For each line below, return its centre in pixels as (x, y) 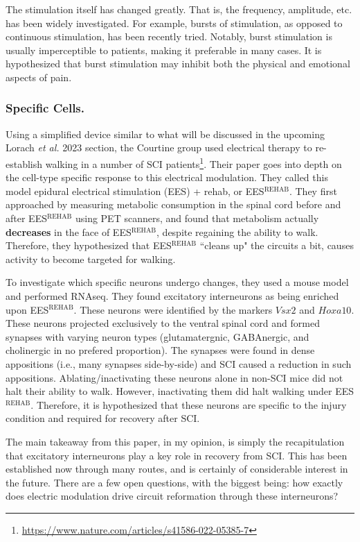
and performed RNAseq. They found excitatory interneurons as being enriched (172, 295)
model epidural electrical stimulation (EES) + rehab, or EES (135, 190)
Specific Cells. (45, 108)
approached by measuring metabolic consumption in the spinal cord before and (173, 204)
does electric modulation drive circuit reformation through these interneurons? (172, 496)
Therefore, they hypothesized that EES (89, 245)
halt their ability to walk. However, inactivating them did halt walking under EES (180, 391)
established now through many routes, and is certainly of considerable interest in (177, 469)
